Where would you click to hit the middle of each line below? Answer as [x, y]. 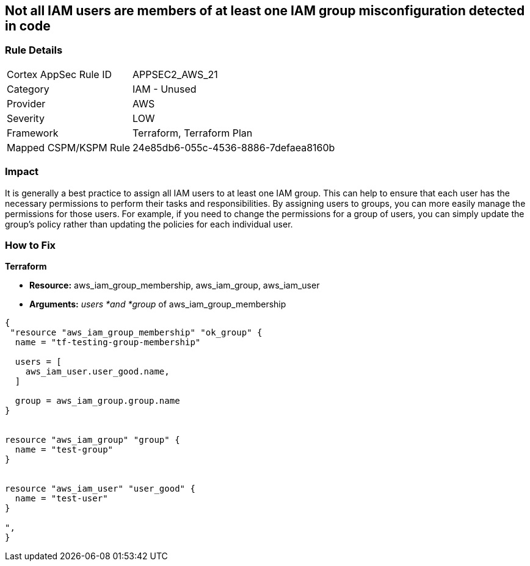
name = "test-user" [61, 499]
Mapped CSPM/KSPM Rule [69, 147]
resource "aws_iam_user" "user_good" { [100, 489]
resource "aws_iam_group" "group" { [93, 440]
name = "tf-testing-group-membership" [108, 342]
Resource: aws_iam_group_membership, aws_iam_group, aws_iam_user [175, 285]
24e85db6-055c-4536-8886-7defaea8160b [234, 147]
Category [28, 89]
